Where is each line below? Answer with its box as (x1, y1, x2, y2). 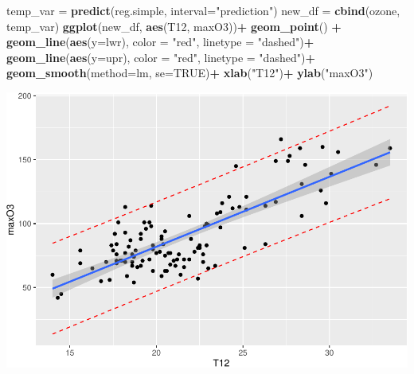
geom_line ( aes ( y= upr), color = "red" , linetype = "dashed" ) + (6, 49, 315, 65)
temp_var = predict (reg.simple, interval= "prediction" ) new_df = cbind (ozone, (6, 2, 400, 18)
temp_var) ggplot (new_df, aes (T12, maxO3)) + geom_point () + (6, 18, 342, 34)
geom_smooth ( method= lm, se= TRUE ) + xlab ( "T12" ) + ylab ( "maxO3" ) (6, 64, 373, 81)
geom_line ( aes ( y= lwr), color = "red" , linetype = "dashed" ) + (6, 33, 314, 50)
